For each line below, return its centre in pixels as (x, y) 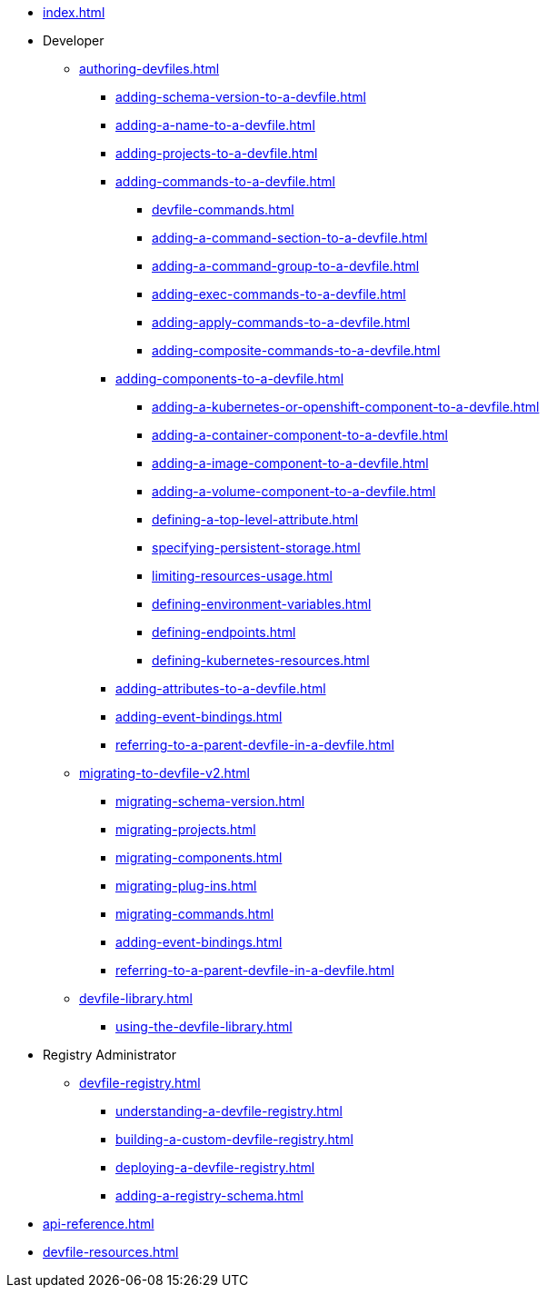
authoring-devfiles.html (149, 69)
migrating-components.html (199, 857)
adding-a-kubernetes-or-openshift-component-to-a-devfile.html (346, 407)
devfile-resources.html (111, 1252)
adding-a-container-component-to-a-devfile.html (300, 435)
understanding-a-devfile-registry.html (229, 1111)
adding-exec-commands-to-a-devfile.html (279, 294)
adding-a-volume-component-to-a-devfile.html (294, 491)
